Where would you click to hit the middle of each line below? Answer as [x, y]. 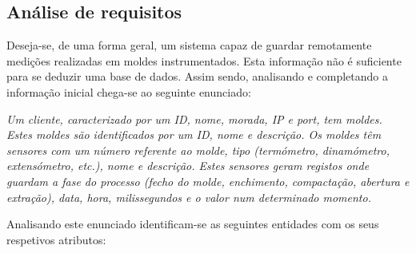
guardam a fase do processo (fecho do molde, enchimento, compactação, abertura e [208, 181]
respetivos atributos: [56, 239]
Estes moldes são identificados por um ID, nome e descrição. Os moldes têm [194, 134]
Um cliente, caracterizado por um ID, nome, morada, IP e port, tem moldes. [194, 119]
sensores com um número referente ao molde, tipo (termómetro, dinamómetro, [198, 150]
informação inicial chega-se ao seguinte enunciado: [129, 91]
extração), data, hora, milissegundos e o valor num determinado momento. [189, 197]
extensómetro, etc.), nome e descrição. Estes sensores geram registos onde [188, 166]
